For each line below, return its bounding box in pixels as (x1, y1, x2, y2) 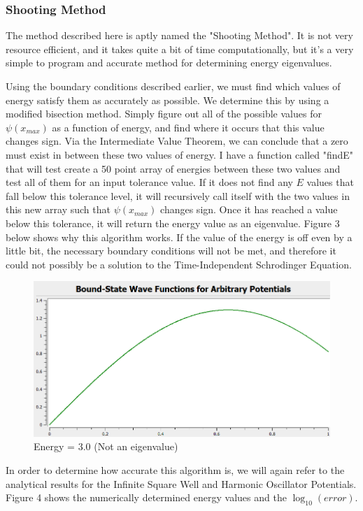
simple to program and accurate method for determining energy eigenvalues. (6, 55, 332, 70)
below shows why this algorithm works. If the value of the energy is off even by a (6, 229, 353, 244)
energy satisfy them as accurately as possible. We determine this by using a (6, 92, 329, 107)
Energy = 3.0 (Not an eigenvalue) (34, 439, 178, 454)
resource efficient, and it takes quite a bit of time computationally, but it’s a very (6, 41, 354, 56)
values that (306, 175, 354, 189)
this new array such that (6, 202, 111, 217)
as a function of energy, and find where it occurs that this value (52, 120, 325, 134)
